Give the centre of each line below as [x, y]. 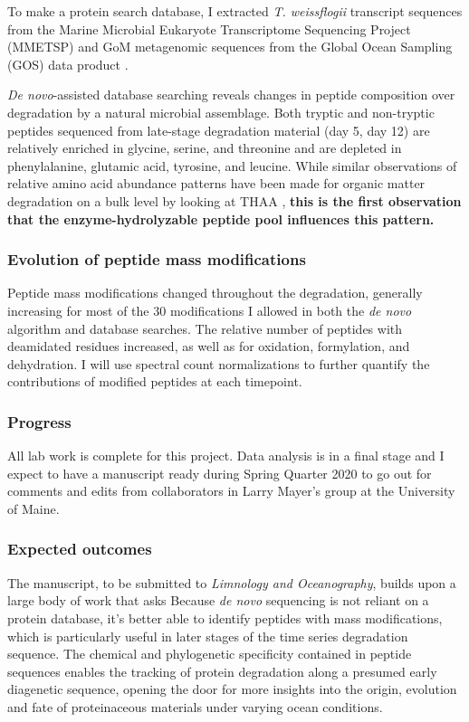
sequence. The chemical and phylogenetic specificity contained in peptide [210, 654]
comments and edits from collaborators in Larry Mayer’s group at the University [231, 491]
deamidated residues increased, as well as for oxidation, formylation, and [209, 346]
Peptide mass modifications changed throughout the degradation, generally [215, 293]
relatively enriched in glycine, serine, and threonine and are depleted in [205, 148]
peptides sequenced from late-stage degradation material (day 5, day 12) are [219, 130]
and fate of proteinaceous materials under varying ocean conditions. [195, 706]
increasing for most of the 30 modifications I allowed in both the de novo [210, 310]
